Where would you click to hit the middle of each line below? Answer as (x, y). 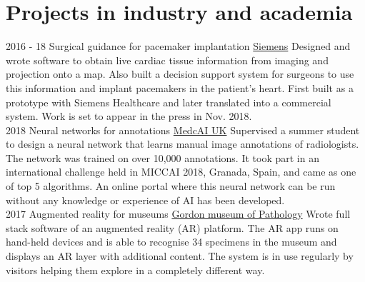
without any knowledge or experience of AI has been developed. (145, 200)
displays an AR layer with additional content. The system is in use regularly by (180, 256)
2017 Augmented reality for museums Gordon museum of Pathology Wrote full (178, 214)
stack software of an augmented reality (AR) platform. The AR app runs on (172, 227)
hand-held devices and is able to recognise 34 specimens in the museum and (171, 242)
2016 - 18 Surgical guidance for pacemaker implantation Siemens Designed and (178, 46)
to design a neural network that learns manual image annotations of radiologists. (182, 144)
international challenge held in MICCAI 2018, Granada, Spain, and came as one (181, 172)
